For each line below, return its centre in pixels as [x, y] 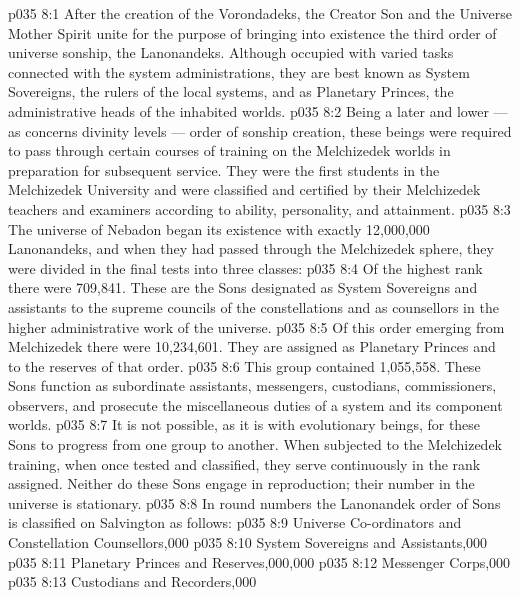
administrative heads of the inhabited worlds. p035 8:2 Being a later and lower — [258, 110]
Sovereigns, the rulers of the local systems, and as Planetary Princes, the [231, 91]
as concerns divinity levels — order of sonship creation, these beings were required [260, 130]
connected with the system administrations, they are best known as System [239, 71]
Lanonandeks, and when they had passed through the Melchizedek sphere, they [251, 248]
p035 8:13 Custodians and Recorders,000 [132, 581]
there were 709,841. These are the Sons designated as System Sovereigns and [243, 287]
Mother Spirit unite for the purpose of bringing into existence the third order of [252, 32]
